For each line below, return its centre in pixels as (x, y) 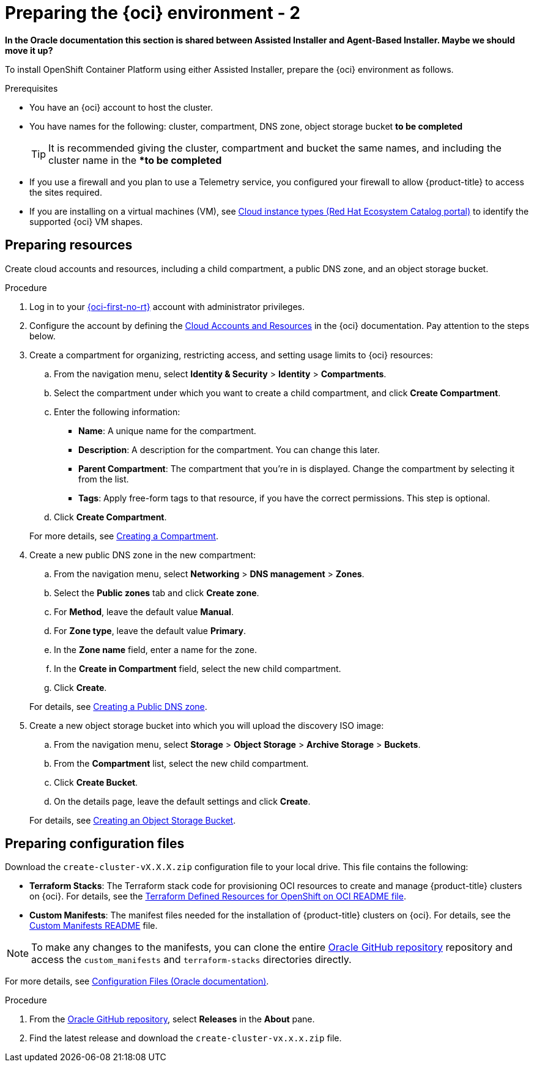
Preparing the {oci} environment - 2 (153, 13)
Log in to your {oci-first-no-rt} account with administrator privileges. (167, 306)
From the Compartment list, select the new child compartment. (181, 763)
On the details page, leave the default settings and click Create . (182, 801)
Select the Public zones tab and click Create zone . (157, 593)
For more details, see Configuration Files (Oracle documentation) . (137, 981)
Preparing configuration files (95, 844)
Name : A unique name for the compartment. (167, 430)
